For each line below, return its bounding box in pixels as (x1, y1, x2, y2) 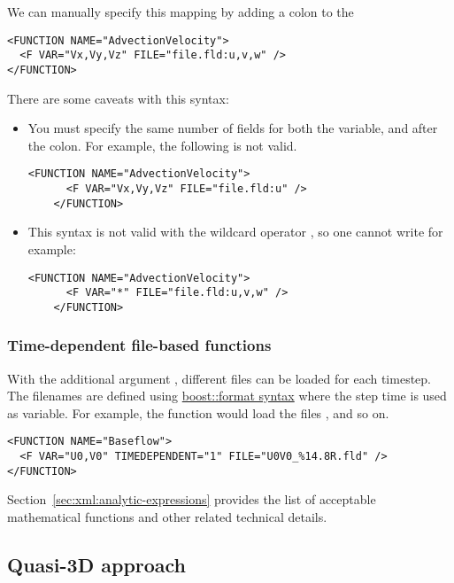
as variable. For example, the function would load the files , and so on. (7, 403, 389, 422)
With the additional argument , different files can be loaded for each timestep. (7, 369, 431, 387)
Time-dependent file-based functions (7, 334, 272, 356)
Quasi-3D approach (7, 551, 187, 579)
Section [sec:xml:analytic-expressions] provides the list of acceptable (7, 490, 376, 509)
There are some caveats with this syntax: (7, 89, 229, 107)
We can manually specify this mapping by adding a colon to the (7, 3, 354, 20)
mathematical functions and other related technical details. (7, 508, 327, 526)
